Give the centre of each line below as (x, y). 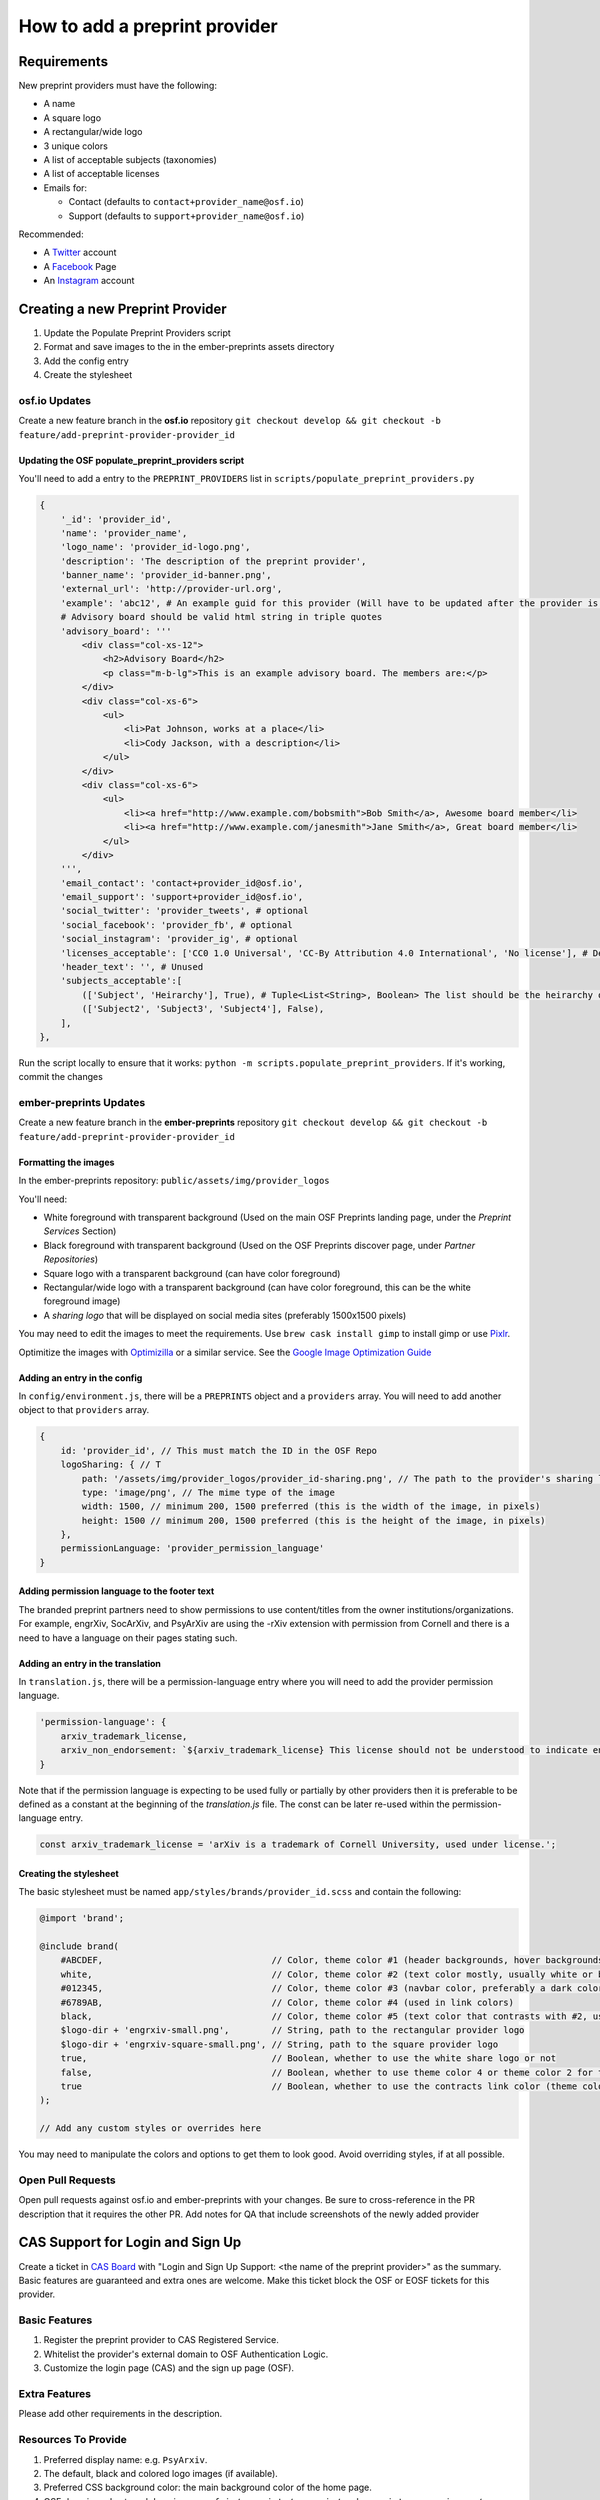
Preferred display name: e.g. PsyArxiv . (125, 2459)
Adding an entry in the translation (90, 1663)
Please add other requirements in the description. (120, 2414)
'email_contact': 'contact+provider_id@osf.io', (182, 883)
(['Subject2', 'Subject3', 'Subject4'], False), (203, 1009)
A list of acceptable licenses (101, 174)
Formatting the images (66, 1162)
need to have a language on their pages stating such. (128, 1637)
